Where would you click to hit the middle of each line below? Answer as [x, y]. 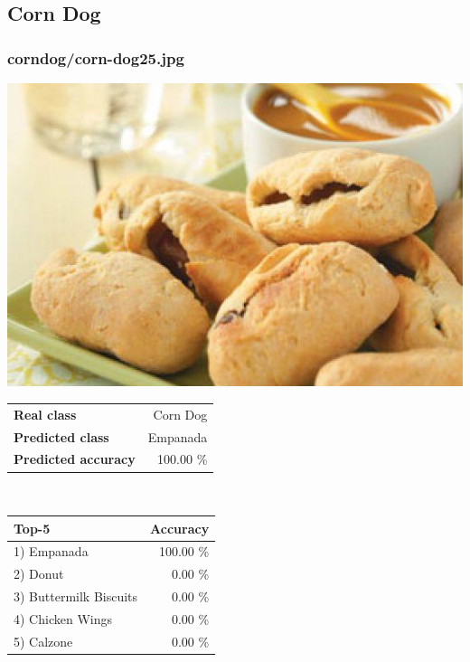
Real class [45, 414]
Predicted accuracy [75, 459]
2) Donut [39, 574]
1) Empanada [51, 551]
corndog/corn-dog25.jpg [96, 57]
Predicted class [61, 436]
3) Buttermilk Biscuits [76, 596]
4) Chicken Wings [63, 618]
